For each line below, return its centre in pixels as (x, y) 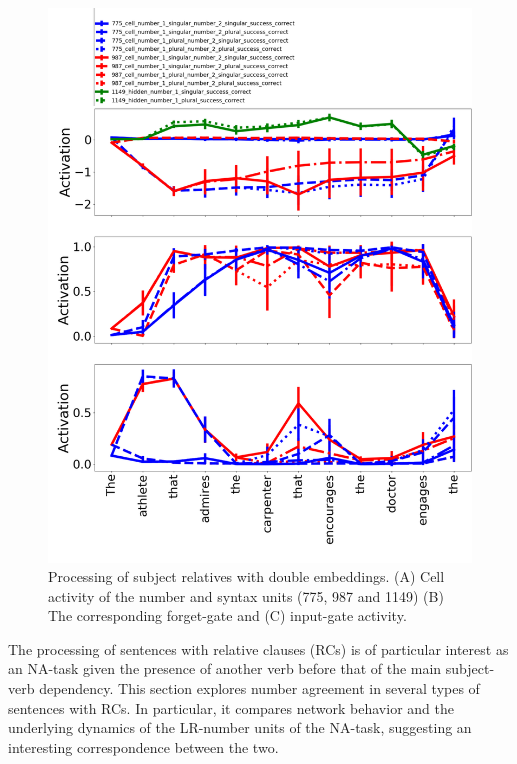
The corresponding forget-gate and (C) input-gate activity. (227, 615)
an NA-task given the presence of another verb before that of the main (225, 668)
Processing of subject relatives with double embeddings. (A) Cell (246, 576)
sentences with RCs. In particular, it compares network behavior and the (231, 707)
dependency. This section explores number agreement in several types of (259, 688)
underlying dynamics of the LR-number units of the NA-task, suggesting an (240, 727)
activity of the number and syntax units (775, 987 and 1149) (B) (246, 595)
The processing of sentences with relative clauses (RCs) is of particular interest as (258, 648)
